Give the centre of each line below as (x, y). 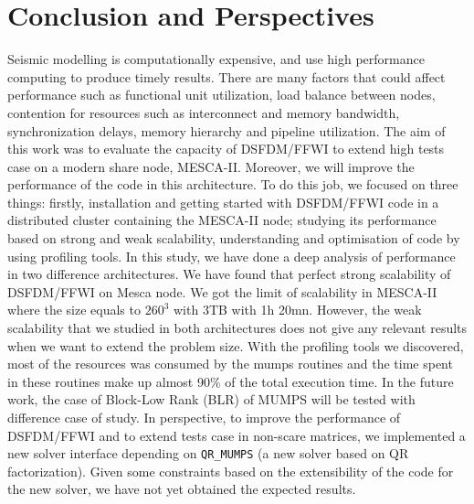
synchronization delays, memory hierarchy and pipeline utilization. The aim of (226, 130)
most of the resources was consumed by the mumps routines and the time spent (230, 364)
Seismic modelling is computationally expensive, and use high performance (216, 59)
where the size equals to (74, 310)
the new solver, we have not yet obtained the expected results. (182, 489)
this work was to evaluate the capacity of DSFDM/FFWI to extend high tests (226, 149)
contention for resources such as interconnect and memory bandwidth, (204, 112)
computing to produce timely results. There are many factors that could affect (226, 76)
